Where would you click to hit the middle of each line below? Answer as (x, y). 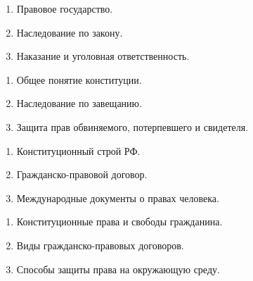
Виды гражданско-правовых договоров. (100, 245)
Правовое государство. (65, 8)
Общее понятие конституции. (79, 79)
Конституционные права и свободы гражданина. (119, 221)
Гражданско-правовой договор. (82, 174)
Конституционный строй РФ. (78, 150)
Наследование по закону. (70, 32)
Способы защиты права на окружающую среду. (118, 269)
